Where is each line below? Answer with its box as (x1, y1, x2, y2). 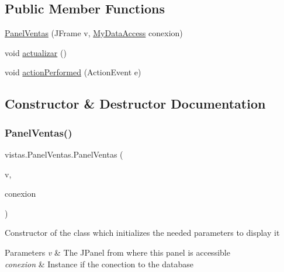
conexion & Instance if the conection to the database (5, 257, 194, 270)
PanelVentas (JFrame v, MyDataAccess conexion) (5, 27, 183, 39)
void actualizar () (5, 46, 67, 58)
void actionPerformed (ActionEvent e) (5, 66, 141, 78)
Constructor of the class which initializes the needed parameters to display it (5, 226, 280, 239)
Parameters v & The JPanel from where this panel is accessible (5, 246, 230, 258)
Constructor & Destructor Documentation (5, 95, 266, 113)
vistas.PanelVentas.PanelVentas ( (5, 148, 123, 160)
